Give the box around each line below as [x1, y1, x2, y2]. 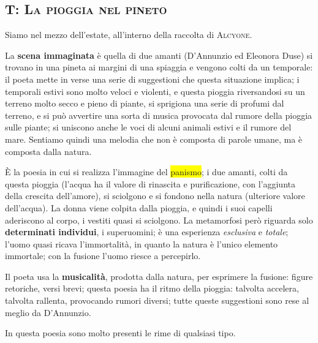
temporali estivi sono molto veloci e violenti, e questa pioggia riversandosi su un [5, 85, 305, 97]
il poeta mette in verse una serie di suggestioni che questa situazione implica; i [5, 72, 300, 85]
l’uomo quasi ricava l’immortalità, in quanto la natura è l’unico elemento [5, 237, 278, 250]
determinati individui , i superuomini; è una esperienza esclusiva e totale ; [5, 225, 289, 238]
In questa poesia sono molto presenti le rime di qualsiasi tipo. [5, 326, 236, 339]
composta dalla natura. [5, 145, 92, 157]
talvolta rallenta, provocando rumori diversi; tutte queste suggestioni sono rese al [5, 294, 309, 307]
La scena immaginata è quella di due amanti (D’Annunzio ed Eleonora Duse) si [5, 48, 313, 61]
